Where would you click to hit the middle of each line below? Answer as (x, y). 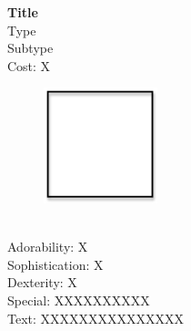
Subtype (30, 48)
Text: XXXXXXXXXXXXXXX (96, 318)
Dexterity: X (42, 282)
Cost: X (29, 65)
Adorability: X (48, 247)
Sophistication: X (55, 264)
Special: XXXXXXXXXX (79, 300)
